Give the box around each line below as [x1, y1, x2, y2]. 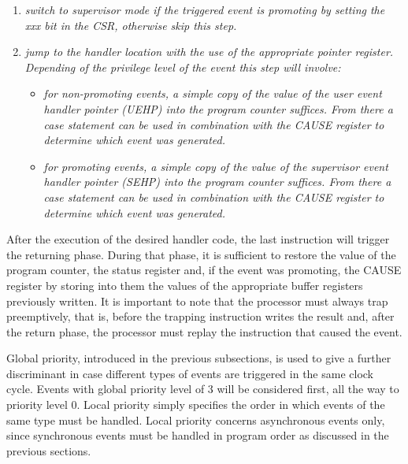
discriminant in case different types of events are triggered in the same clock [6, 365, 374, 381]
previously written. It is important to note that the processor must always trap [6, 292, 388, 309]
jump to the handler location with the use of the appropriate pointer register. [24, 43, 394, 60]
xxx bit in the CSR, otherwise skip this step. [24, 17, 237, 33]
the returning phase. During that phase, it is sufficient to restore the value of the [6, 246, 396, 262]
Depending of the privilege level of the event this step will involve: [24, 58, 341, 75]
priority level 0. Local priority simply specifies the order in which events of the [6, 396, 385, 413]
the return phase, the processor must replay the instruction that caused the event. [6, 323, 402, 340]
